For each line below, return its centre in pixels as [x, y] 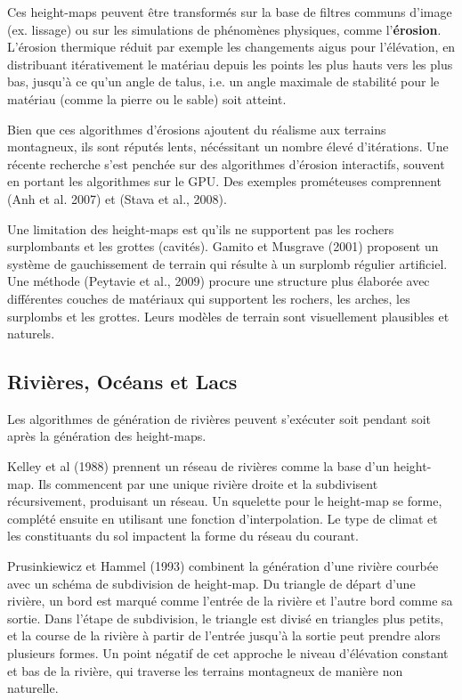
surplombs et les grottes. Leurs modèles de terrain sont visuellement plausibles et [228, 316]
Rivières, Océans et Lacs [122, 382]
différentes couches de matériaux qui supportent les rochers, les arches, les [209, 298]
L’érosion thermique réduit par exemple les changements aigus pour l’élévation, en [231, 47]
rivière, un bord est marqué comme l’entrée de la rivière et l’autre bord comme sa [230, 601]
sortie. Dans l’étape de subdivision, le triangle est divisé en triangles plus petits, [226, 618]
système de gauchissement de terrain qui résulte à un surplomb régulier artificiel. [227, 263]
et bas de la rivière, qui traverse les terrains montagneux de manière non [205, 670]
